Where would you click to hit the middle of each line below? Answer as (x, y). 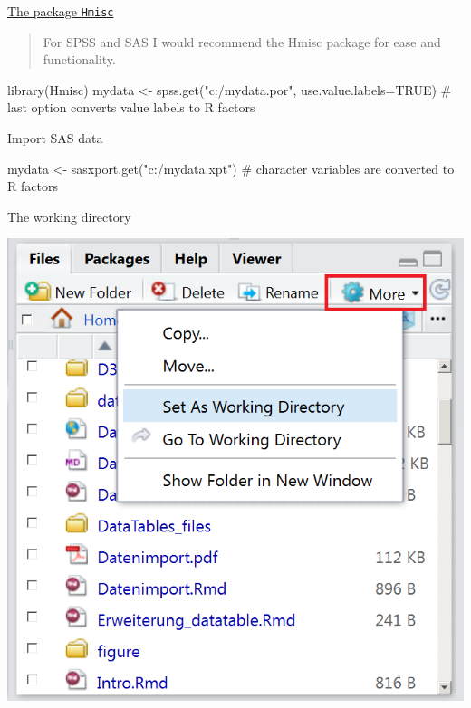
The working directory (69, 216)
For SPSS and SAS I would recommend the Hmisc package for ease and (242, 41)
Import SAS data (55, 138)
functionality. (79, 59)
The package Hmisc (61, 11)
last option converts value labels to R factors (131, 107)
